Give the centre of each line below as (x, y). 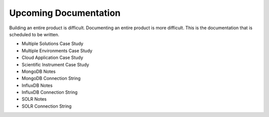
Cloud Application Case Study (52, 58)
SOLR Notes (34, 99)
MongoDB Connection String (51, 78)
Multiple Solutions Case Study (53, 44)
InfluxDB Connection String (50, 92)
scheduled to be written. (34, 34)
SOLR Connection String (47, 106)
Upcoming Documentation (65, 13)
